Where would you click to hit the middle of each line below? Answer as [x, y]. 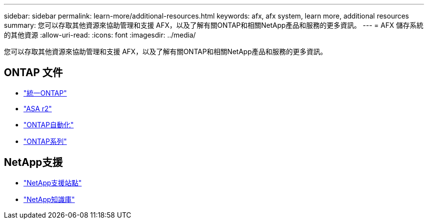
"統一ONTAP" [45, 93]
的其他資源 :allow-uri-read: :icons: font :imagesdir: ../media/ [100, 35]
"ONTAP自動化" [49, 124]
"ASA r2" [38, 108]
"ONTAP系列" [45, 141]
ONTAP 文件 [33, 73]
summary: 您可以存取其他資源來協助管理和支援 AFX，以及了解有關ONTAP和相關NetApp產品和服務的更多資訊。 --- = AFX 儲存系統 [214, 25]
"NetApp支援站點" [53, 182]
